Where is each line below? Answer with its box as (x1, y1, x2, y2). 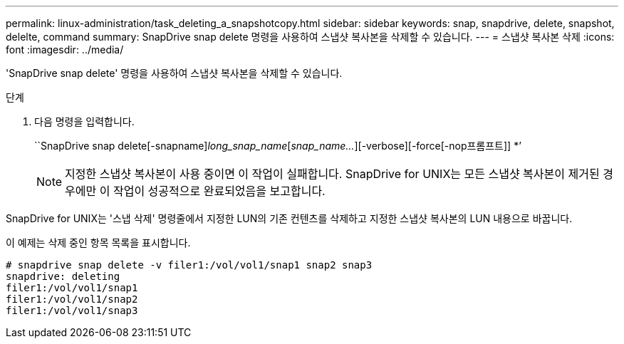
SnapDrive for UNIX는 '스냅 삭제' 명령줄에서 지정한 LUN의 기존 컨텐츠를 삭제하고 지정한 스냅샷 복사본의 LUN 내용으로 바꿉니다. (6, 212, 573, 224)
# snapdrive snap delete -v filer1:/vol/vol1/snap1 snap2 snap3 (6, 259, 373, 271)
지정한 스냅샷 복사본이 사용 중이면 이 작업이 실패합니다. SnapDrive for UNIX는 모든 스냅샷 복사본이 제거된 (65, 167, 600, 181)
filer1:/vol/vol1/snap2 (6, 293, 138, 305)
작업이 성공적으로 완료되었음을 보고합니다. (113, 184, 326, 198)
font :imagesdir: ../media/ (6, 43, 124, 56)
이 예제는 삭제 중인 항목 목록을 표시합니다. (6, 236, 191, 249)
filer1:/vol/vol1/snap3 (6, 305, 138, 316)
